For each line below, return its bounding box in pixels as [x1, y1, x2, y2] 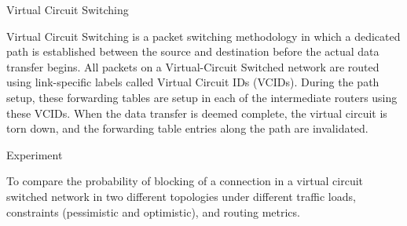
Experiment [6, 146, 63, 162]
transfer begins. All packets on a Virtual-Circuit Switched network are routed [6, 58, 379, 75]
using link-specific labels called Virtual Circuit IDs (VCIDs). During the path [6, 74, 379, 90]
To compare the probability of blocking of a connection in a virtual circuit [6, 173, 364, 189]
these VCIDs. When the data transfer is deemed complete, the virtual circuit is [6, 104, 387, 121]
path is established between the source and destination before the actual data [6, 43, 379, 60]
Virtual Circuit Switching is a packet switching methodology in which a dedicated [6, 27, 401, 44]
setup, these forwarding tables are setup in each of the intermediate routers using [6, 89, 398, 105]
